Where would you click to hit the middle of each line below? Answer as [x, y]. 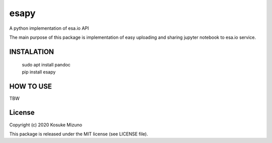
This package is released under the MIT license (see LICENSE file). [79, 134]
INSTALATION [32, 52]
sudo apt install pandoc [46, 65]
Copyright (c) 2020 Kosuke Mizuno [46, 125]
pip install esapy [39, 72]
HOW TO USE [31, 86]
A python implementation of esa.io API [49, 28]
